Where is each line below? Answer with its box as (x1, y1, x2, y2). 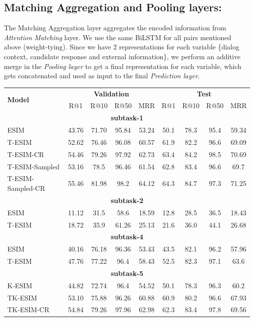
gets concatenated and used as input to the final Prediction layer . (4, 70, 200, 81)
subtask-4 (110, 231, 144, 242)
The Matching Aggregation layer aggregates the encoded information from (4, 23, 226, 33)
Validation (94, 88, 129, 98)
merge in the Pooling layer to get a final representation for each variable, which (4, 61, 242, 71)
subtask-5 (110, 268, 144, 278)
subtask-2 (110, 195, 144, 205)
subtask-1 (110, 113, 144, 123)
